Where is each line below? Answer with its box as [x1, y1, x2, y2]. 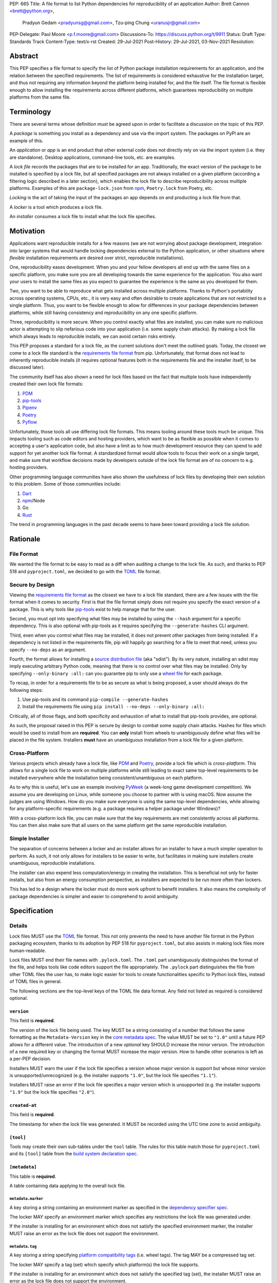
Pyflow [22, 419, 37, 425]
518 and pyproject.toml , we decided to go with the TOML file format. [9, 568, 161, 574]
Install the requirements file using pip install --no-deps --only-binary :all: [22, 704, 205, 710]
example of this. [9, 138, 44, 144]
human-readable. [9, 947, 46, 954]
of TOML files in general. [9, 978, 62, 985]
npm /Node [22, 498, 45, 504]
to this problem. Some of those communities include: [9, 481, 122, 487]
